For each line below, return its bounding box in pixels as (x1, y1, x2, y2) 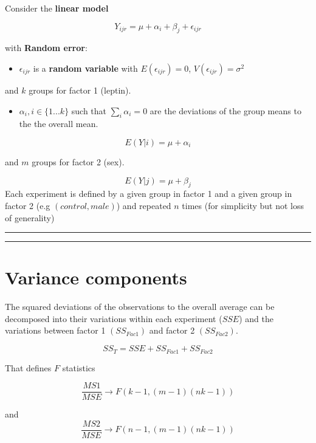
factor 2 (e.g (5, 199, 50, 211)
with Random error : (5, 41, 88, 54)
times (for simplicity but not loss (182, 199, 304, 211)
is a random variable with (33, 61, 138, 74)
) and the (239, 312, 273, 325)
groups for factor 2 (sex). (32, 155, 125, 168)
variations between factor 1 (5, 324, 106, 337)
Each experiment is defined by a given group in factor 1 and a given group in (5, 187, 292, 200)
